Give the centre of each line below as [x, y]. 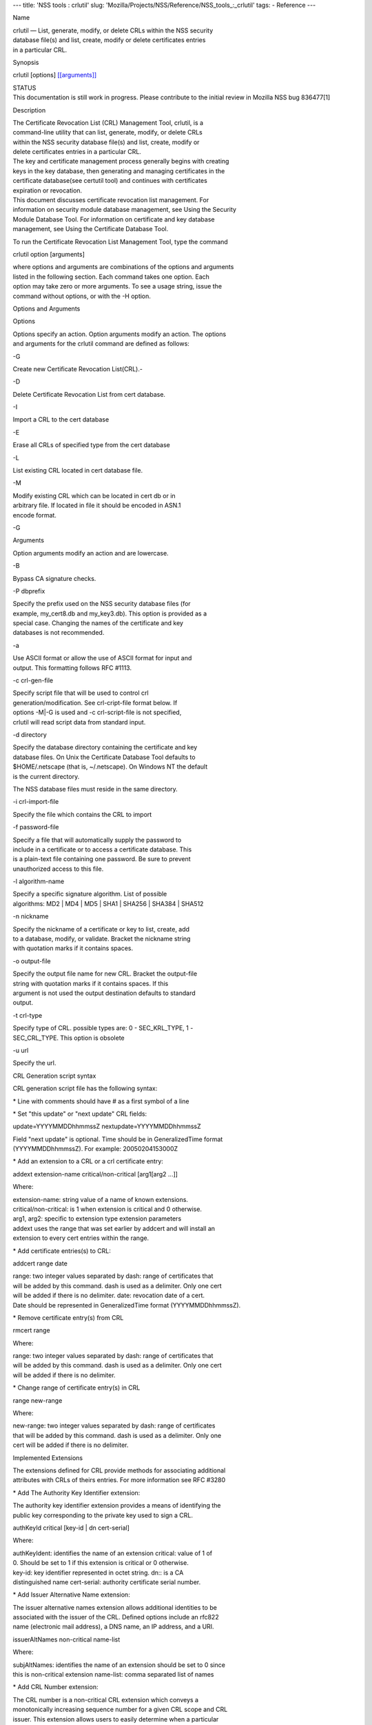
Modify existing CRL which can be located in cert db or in [94, 495]
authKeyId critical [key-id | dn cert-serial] [71, 1528]
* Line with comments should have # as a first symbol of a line [101, 1101]
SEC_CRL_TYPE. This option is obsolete [69, 1038]
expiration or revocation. [48, 190]
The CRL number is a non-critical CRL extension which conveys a [106, 1699]
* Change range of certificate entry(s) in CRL [76, 1388]
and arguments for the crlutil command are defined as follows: [101, 344]
